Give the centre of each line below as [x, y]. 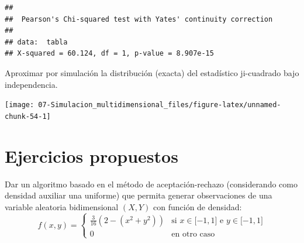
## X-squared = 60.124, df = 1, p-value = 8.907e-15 [109, 54]
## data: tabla [36, 42]
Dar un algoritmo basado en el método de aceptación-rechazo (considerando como [151, 184]
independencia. [31, 84]
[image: [20, 105]
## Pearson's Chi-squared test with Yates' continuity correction [139, 19]
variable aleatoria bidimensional [62, 206]
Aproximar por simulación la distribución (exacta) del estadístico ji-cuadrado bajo [152, 72]
